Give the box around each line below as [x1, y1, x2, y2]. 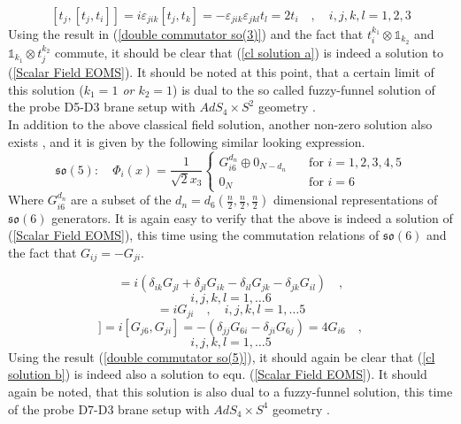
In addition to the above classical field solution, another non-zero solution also [8, 115, 433, 134]
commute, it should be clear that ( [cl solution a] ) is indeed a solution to [54, 42, 443, 61]
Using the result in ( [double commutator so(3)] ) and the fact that [8, 25, 364, 42]
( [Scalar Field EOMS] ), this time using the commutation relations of [8, 226, 380, 244]
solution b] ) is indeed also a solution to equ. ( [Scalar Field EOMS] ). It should [8, 365, 427, 383]
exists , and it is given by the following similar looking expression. [8, 132, 365, 150]
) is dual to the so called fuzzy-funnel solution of [173, 80, 435, 98]
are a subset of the [71, 190, 172, 209]
